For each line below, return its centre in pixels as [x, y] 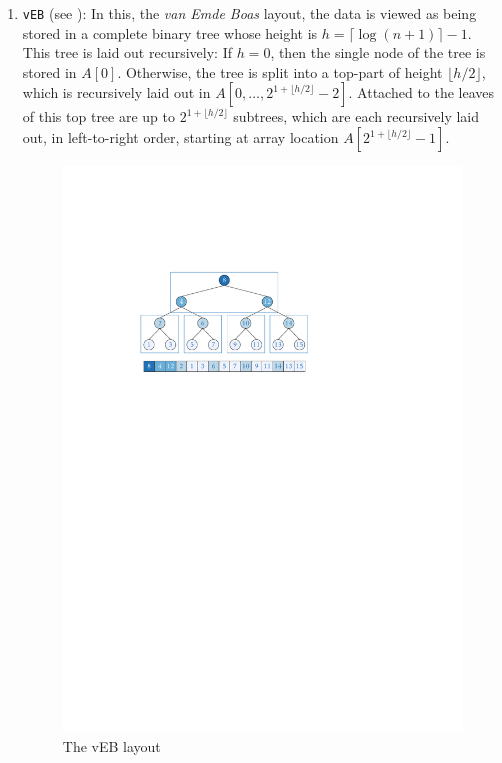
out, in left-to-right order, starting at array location [180, 137]
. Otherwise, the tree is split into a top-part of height [280, 71]
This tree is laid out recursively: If [127, 52]
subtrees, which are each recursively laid [356, 116]
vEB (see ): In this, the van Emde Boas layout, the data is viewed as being [249, 13]
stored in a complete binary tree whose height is [170, 32]
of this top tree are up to [99, 116]
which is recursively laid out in [116, 92]
